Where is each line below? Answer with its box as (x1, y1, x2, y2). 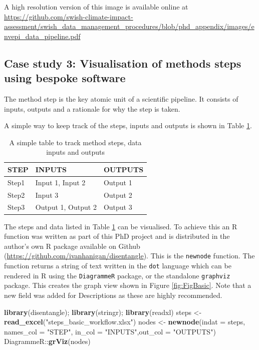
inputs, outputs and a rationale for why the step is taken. (4, 103, 180, 114)
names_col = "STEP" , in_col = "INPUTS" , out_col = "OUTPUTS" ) (4, 326, 216, 336)
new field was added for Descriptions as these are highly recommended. (4, 289, 222, 300)
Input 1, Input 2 (35, 177, 86, 187)
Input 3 (35, 189, 59, 200)
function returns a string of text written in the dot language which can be (4, 260, 231, 270)
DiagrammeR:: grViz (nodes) (4, 336, 91, 346)
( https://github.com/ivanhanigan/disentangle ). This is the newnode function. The (4, 250, 255, 261)
